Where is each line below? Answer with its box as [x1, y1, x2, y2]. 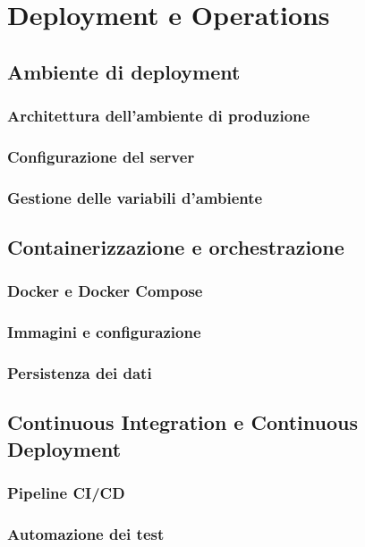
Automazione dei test [7, 522, 165, 544]
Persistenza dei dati [7, 362, 152, 384]
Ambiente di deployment [7, 57, 241, 85]
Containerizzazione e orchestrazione [7, 233, 344, 261]
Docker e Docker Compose [7, 280, 203, 302]
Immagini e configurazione [7, 321, 201, 343]
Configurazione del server [7, 145, 195, 167]
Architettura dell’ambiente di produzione [7, 105, 310, 127]
